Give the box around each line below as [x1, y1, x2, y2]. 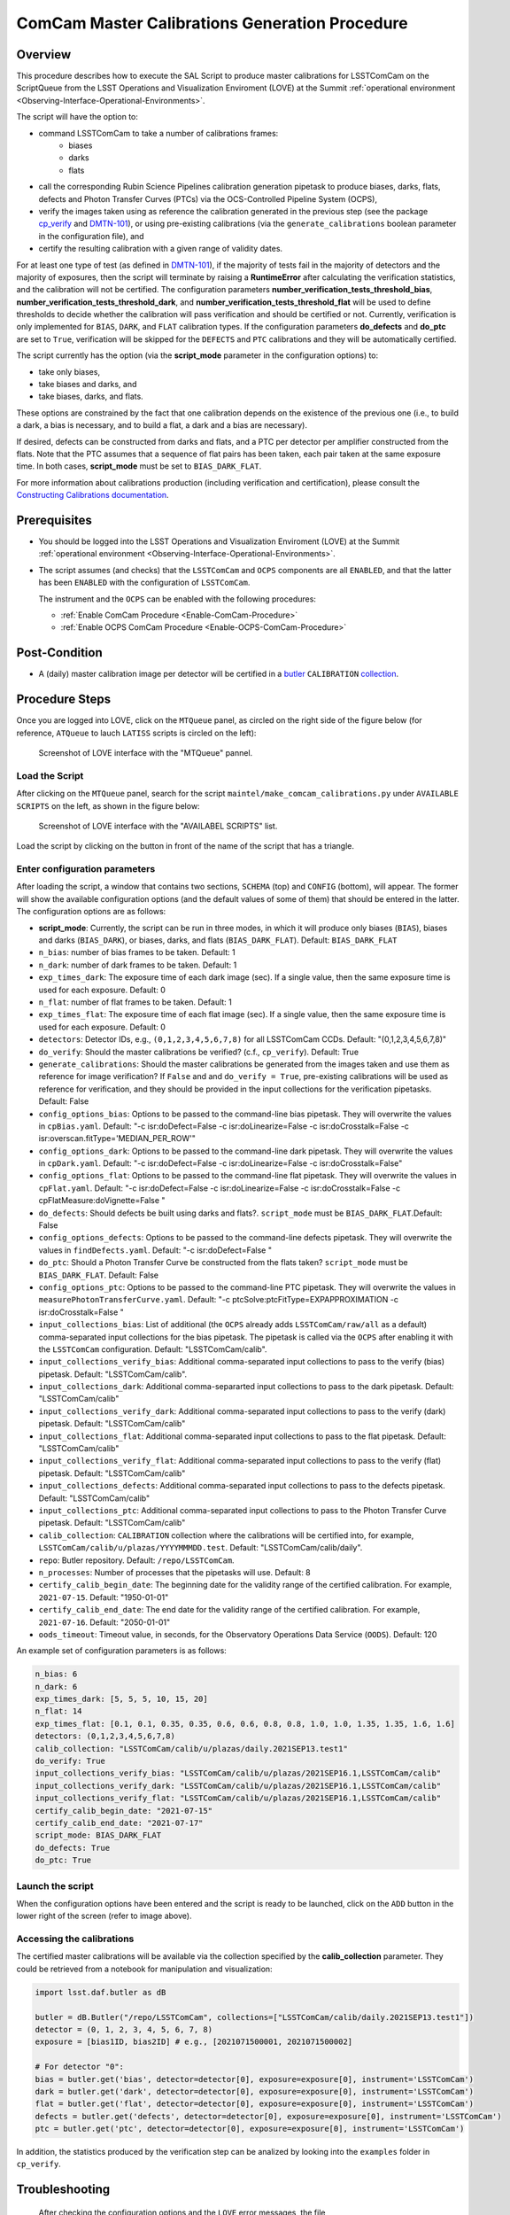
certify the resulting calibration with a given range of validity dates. [38, 244, 283, 254]
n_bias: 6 [35, 1669, 78, 1679]
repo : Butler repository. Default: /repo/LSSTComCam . [38, 1555, 235, 1566]
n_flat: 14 [35, 1706, 82, 1716]
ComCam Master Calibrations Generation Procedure [16, 13, 408, 33]
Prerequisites [16, 512, 92, 527]
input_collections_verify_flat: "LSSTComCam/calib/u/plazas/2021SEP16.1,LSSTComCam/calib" [35, 1793, 442, 1803]
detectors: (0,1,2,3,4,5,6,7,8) [35, 1731, 176, 1741]
